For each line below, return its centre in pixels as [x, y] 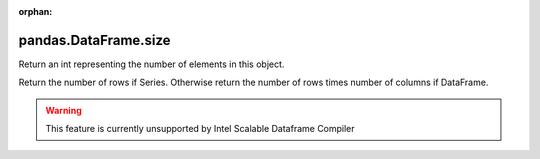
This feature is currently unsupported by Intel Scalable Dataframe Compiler [200, 129]
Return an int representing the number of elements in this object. [151, 64]
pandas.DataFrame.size [94, 40]
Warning [63, 110]
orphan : [35, 11]
